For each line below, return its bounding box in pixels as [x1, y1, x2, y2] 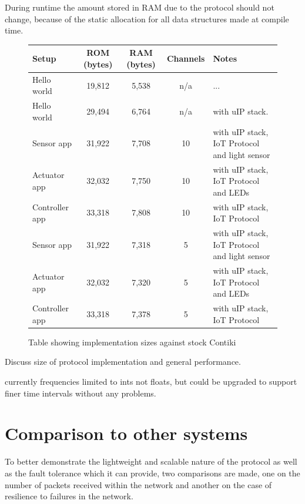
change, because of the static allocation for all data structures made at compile [5, 12, 289, 25]
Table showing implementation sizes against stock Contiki [28, 335, 236, 348]
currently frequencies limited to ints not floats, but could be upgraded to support [5, 375, 297, 388]
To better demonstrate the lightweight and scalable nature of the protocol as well [5, 455, 297, 468]
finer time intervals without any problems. [5, 387, 156, 399]
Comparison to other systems [5, 421, 248, 445]
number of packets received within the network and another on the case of [5, 478, 272, 490]
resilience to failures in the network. [5, 490, 133, 502]
